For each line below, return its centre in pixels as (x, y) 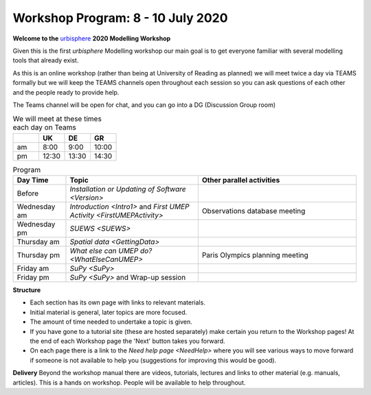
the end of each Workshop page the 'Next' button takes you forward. (128, 341)
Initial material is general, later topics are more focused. (109, 312)
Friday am (33, 269)
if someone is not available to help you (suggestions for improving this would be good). (153, 360)
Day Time (33, 180)
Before (28, 193)
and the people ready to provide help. (66, 92)
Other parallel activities (241, 180)
